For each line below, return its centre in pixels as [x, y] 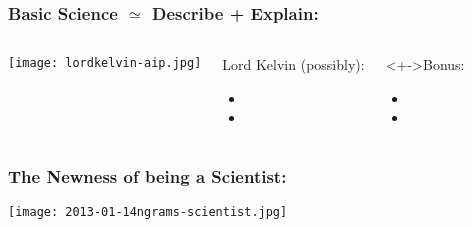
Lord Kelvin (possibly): [293, 64]
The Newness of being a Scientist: [147, 175]
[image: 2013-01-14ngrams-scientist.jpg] [148, 212]
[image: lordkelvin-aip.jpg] [105, 63]
